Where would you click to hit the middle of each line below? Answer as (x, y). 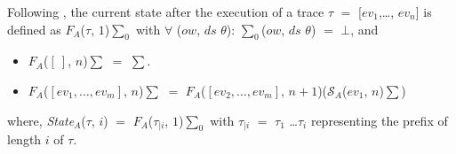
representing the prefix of (379, 120)
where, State (41, 120)
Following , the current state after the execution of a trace (166, 12)
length (24, 139)
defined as (34, 29)
